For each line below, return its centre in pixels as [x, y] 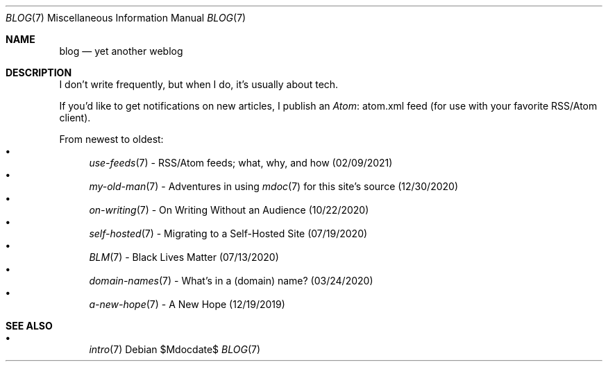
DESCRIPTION [39, 72]
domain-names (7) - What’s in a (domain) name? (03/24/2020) [231, 281]
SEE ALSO [29, 326]
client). [75, 118]
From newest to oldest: [111, 139]
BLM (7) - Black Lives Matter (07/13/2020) [184, 257]
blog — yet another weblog [121, 51]
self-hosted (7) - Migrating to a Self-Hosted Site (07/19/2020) [228, 233]
